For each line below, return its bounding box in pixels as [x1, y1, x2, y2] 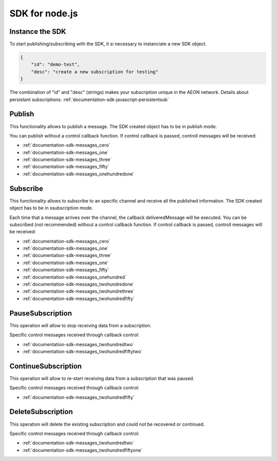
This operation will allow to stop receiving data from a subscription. [9, 322, 152, 328]
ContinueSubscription [9, 362, 82, 370]
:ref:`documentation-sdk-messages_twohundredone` [22, 281, 134, 287]
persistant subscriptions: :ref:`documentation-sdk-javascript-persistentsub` [9, 96, 169, 103]
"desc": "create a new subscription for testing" [31, 69, 159, 74]
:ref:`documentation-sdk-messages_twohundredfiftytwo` [22, 348, 143, 354]
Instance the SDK [9, 27, 66, 36]
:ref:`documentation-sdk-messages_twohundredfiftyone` [22, 447, 143, 453]
